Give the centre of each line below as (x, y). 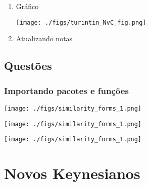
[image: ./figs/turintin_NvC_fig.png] (81, 22)
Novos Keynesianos (72, 173)
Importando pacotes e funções (66, 90)
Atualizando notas (44, 38)
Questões (28, 66)
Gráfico (27, 6)
